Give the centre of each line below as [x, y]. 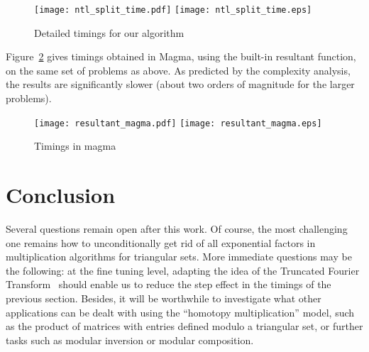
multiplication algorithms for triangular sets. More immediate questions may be [179, 257]
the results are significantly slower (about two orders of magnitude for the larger [180, 84]
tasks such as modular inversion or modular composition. [130, 340]
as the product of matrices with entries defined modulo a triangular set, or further [184, 326]
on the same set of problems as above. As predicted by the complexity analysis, [178, 70]
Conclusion [61, 195]
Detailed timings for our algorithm [109, 32]
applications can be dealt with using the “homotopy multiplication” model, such [180, 312]
